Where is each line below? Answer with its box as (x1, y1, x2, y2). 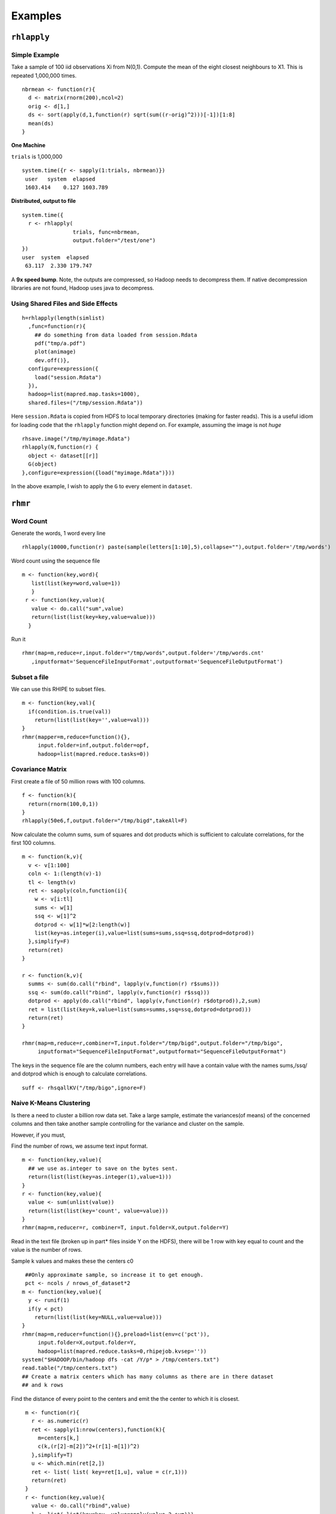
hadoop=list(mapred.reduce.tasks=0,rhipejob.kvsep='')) (37, 1347, 207, 1355)
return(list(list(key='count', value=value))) (28, 1207, 169, 1214)
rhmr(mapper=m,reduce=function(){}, (22, 733, 131, 740)
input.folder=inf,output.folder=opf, (37, 742, 150, 749)
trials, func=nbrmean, (73, 228, 140, 236)
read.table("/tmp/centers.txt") (22, 1364, 118, 1372)
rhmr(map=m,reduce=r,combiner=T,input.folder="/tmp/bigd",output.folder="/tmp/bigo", (22, 1040, 283, 1047)
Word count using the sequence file (11, 557, 100, 564)
